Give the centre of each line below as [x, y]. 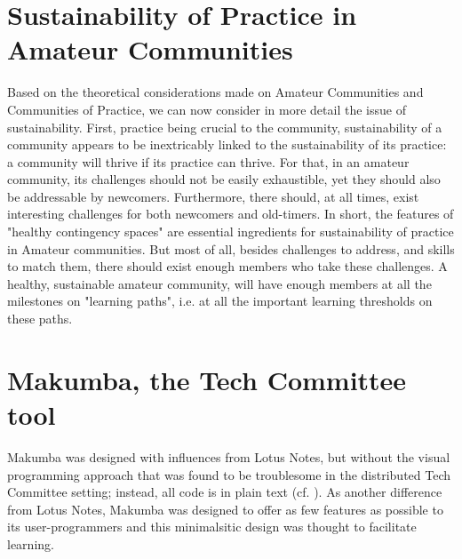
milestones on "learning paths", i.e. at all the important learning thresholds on [220, 301]
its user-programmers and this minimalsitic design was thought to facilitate [212, 527]
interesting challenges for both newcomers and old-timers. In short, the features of [231, 214]
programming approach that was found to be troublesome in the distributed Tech [229, 474]
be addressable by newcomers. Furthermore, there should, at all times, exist [213, 196]
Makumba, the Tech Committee [207, 379]
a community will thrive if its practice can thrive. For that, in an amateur [208, 161]
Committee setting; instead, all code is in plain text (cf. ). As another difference [225, 492]
